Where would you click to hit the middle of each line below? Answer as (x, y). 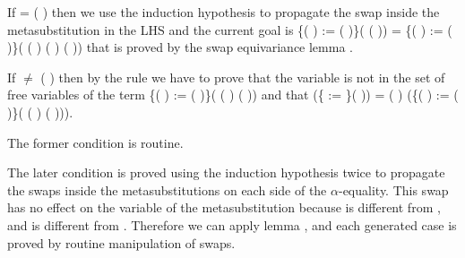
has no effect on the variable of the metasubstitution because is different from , (224, 207)
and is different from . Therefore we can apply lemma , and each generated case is (232, 224)
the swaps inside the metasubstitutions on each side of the (167, 189)
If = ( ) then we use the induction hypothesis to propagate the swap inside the (224, 12)
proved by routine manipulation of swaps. (121, 242)
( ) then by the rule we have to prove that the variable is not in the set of (243, 77)
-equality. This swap (393, 189)
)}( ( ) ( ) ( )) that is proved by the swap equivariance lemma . (180, 47)
